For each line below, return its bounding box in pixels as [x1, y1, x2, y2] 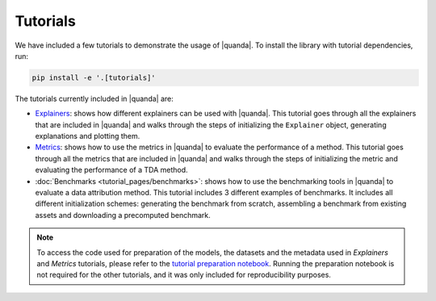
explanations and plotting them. [35, 132, 140, 141]
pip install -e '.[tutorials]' [31, 73, 157, 82]
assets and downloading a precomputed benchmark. [35, 210, 212, 219]
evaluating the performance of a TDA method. [35, 165, 189, 175]
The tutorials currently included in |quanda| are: [15, 94, 174, 103]
